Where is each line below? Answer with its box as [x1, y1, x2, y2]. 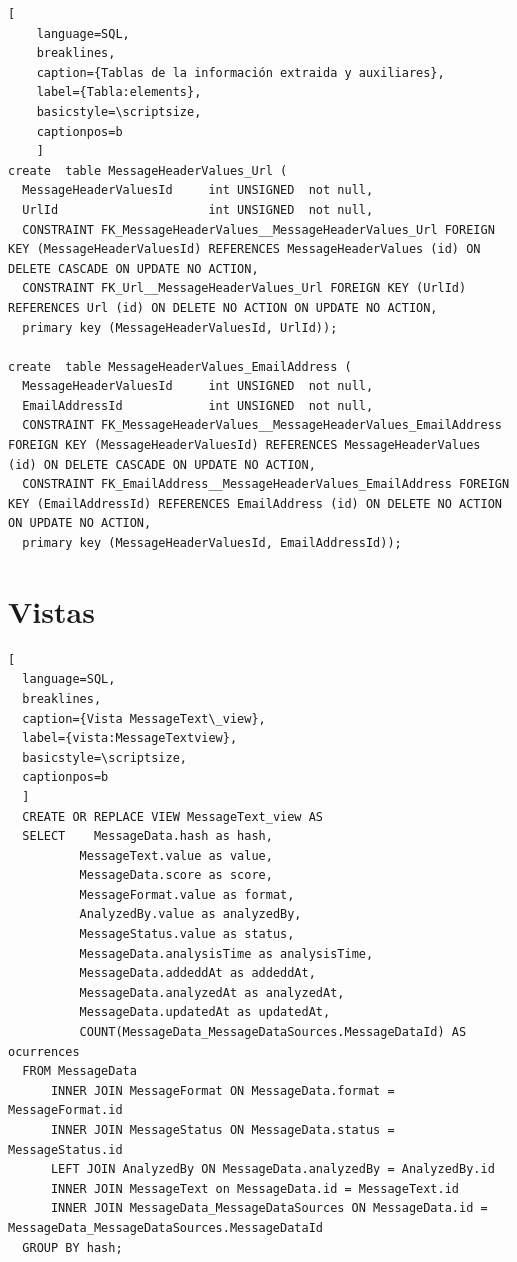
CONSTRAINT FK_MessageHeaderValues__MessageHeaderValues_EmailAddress [22, 418, 502, 433]
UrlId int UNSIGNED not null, [22, 202, 374, 217]
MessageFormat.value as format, [79, 887, 295, 902]
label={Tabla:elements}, [36, 85, 202, 100]
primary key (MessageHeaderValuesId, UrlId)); [22, 320, 338, 335]
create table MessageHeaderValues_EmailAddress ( [8, 359, 352, 374]
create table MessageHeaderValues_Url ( [8, 163, 288, 178]
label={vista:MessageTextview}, [22, 731, 238, 746]
